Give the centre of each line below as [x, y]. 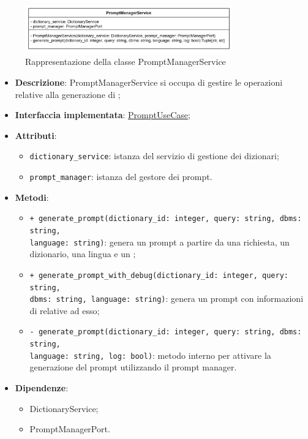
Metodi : [32, 197]
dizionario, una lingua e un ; [83, 254]
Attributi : [36, 135]
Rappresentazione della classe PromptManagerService [126, 62]
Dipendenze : [42, 387]
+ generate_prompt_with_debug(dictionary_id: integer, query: [159, 275]
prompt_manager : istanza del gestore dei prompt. [121, 177]
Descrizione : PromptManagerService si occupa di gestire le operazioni [149, 82]
